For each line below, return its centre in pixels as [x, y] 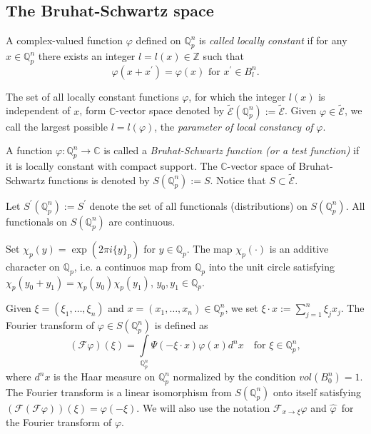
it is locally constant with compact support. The [112, 166]
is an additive [299, 248]
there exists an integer [87, 56]
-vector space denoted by [170, 110]
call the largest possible [57, 126]
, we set [242, 308]
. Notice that [238, 180]
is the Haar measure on [105, 377]
